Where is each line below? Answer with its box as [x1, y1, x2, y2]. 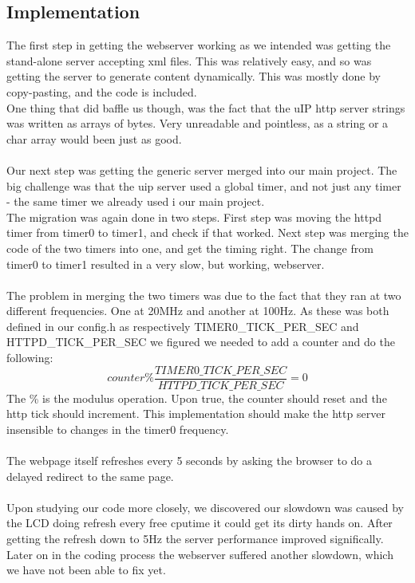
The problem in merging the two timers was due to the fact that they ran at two [6, 286, 401, 303]
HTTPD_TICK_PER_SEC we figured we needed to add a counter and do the [6, 333, 395, 350]
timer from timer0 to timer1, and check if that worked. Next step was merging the [6, 224, 409, 241]
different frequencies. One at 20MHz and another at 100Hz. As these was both [6, 302, 389, 319]
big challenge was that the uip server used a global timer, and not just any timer [6, 177, 401, 194]
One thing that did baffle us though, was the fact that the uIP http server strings [6, 99, 405, 116]
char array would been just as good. [6, 130, 182, 147]
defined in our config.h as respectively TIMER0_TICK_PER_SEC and [6, 317, 359, 334]
